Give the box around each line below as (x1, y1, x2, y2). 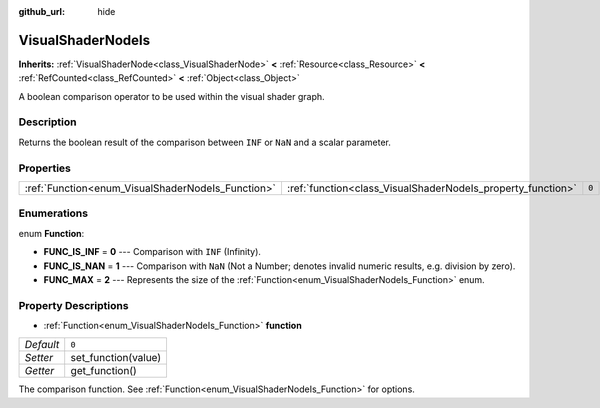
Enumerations (18, 206, 89, 220)
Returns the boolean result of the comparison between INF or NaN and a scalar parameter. (18, 136, 392, 148)
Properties (18, 161, 72, 175)
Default (24, 338, 60, 352)
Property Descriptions (18, 298, 129, 312)
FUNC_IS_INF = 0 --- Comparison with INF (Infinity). (43, 246, 262, 258)
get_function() (70, 364, 137, 378)
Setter (24, 351, 54, 365)
